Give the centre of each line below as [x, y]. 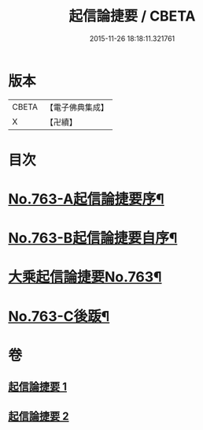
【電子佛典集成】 [77, 107]
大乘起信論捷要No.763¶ [85, 277]
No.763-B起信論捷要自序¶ [93, 238]
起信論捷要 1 [38, 387]
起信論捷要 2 [39, 416]
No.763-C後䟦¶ [59, 316]
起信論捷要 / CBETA [132, 16]
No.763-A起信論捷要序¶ [87, 199]
